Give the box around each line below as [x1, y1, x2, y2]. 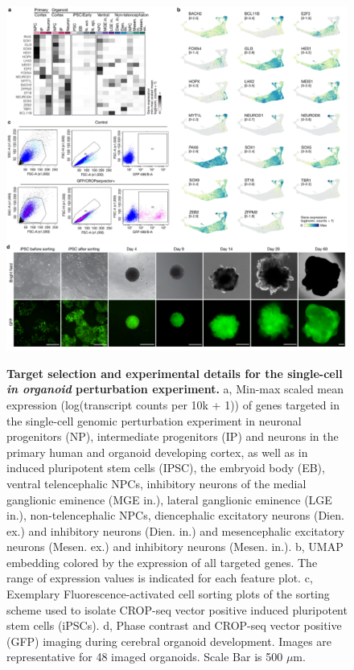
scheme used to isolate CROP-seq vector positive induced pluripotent [6, 601, 348, 618]
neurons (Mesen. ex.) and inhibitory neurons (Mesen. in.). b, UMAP [6, 538, 344, 555]
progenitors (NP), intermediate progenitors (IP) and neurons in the [6, 428, 339, 445]
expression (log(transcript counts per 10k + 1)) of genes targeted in [6, 396, 340, 413]
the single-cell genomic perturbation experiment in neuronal [6, 412, 302, 429]
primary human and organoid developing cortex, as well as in [6, 443, 308, 460]
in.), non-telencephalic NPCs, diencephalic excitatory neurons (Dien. [6, 507, 344, 524]
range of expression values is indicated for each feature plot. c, [6, 569, 313, 586]
